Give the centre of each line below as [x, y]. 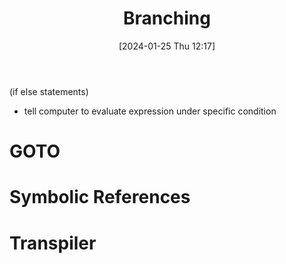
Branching [167, 18]
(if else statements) [49, 91]
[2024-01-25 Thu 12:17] [167, 46]
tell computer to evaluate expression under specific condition [150, 111]
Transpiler [53, 243]
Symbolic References [100, 197]
